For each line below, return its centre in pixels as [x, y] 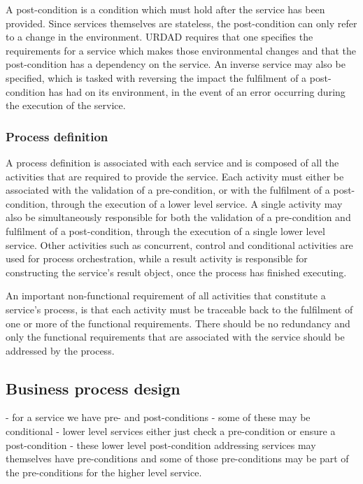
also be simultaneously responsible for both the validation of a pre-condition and [178, 217]
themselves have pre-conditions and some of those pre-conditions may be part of [177, 458]
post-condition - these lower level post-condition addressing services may [161, 444]
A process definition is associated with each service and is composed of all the [172, 162]
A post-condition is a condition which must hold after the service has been [165, 9]
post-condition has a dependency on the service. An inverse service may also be [176, 64]
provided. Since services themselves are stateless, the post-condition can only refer [181, 23]
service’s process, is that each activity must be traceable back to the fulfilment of [179, 309]
